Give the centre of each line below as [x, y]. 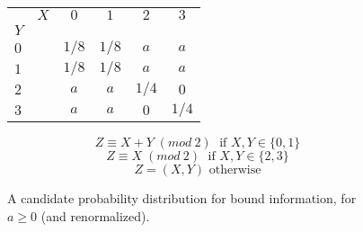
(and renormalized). [95, 215]
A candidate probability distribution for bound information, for [182, 198]
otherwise [235, 170]
